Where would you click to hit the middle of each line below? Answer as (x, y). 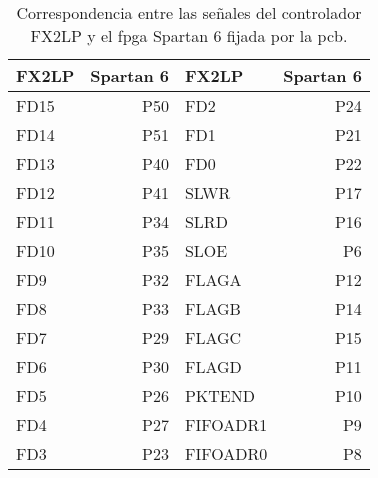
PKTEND (219, 395)
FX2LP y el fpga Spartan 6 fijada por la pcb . (189, 35)
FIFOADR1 (226, 424)
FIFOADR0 (226, 453)
